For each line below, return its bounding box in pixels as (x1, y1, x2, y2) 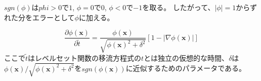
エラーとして (32, 12, 75, 22)
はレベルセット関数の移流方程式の (28, 52, 142, 63)
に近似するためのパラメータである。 (125, 63, 246, 73)
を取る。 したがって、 (142, 2, 215, 12)
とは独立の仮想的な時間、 (144, 52, 229, 63)
